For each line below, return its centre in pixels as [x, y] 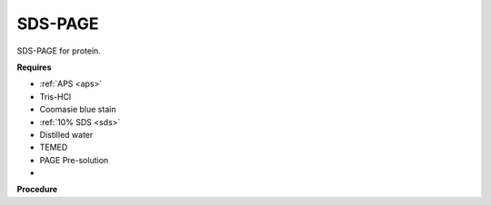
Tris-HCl [55, 96]
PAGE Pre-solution [74, 160]
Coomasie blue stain [78, 110]
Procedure [37, 190]
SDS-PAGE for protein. [59, 51]
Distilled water [66, 134]
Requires [34, 67]
